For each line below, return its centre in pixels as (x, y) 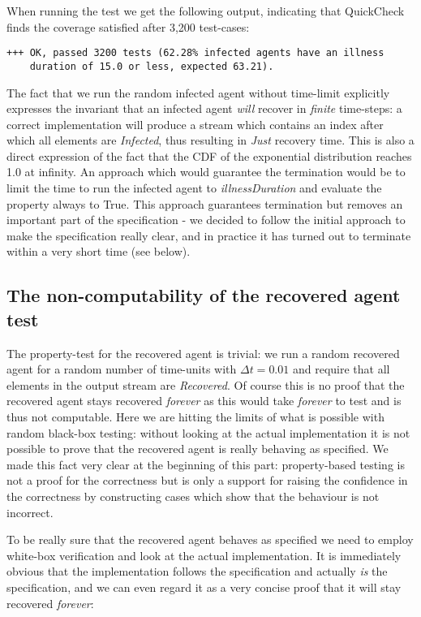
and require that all (341, 369)
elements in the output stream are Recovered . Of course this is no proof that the (206, 384)
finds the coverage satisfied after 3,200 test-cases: (128, 26)
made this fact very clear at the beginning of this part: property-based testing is (206, 464)
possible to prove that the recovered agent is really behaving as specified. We (198, 449)
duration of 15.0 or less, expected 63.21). (152, 66)
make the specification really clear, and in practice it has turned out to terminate (209, 235)
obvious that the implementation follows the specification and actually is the (197, 571)
